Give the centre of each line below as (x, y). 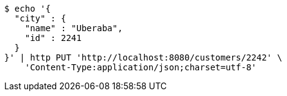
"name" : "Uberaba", (74, 28)
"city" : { (40, 18)
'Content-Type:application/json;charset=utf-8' (141, 67)
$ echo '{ (27, 9)
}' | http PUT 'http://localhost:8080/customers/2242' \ (143, 57)
